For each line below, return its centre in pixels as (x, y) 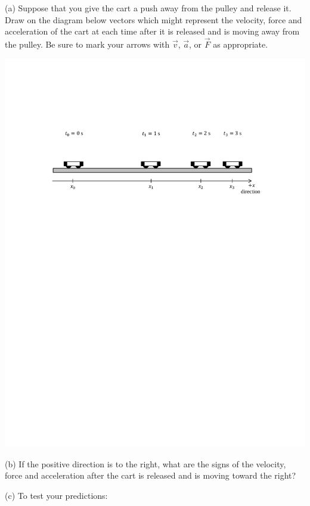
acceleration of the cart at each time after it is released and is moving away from (152, 31)
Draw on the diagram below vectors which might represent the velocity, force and (154, 19)
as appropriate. (241, 44)
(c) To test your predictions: (56, 495)
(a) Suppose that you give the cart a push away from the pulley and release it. (148, 8)
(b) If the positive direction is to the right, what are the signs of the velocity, (145, 463)
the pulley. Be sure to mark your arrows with (87, 44)
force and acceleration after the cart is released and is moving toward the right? (151, 475)
